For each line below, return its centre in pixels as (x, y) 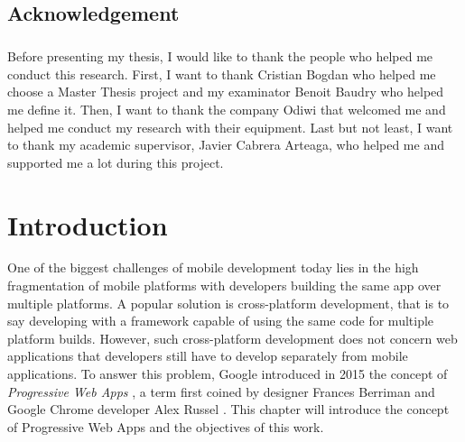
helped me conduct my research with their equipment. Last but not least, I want (230, 127)
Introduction (88, 224)
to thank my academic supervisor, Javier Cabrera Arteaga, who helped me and (226, 145)
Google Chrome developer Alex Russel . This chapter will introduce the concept (228, 409)
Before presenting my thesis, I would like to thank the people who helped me (220, 56)
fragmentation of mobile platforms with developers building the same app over (224, 285)
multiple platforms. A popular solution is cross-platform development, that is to (228, 303)
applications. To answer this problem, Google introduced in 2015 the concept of (228, 373)
